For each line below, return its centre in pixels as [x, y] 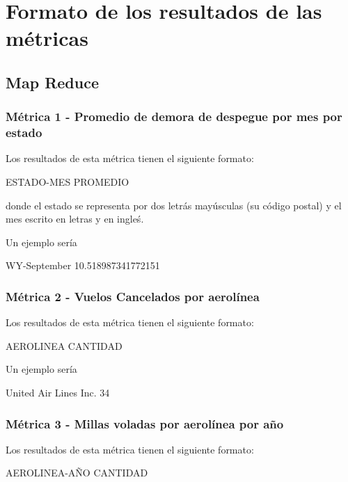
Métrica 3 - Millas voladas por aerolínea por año [145, 423]
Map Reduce [52, 82]
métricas [47, 38]
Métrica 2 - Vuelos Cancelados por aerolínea [133, 296]
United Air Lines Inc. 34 [58, 393]
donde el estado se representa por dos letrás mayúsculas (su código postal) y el [174, 205]
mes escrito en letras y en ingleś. [75, 219]
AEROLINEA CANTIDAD [64, 345]
